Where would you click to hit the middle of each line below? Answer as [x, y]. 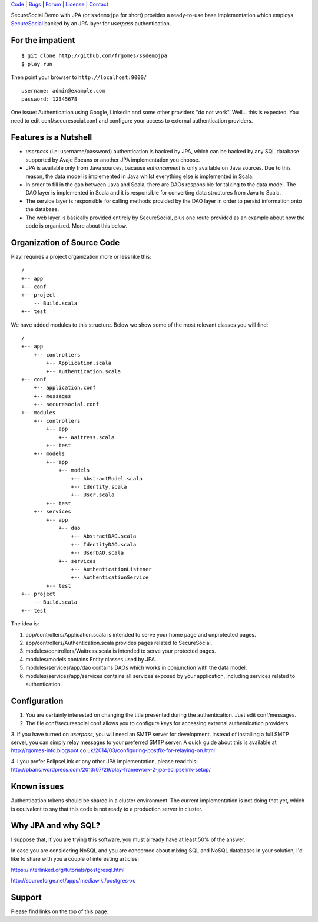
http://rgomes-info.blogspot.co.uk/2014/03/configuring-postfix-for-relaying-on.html [113, 750]
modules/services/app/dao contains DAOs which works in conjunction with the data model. [136, 668]
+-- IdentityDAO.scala [104, 544]
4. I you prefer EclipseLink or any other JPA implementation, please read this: [104, 761]
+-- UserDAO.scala [97, 553]
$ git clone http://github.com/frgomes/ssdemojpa [95, 56]
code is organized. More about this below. [77, 225]
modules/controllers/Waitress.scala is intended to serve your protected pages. [121, 651]
